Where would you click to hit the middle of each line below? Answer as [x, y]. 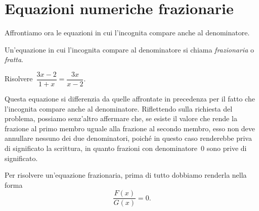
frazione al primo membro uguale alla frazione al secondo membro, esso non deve [130, 128]
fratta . [14, 59]
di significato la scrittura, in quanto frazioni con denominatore [101, 148]
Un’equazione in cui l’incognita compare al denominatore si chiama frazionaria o [129, 49]
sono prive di [227, 148]
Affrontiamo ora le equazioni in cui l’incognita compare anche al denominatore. [127, 33]
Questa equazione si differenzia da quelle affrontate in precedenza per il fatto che [130, 98]
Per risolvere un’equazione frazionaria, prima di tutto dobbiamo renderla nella [126, 175]
